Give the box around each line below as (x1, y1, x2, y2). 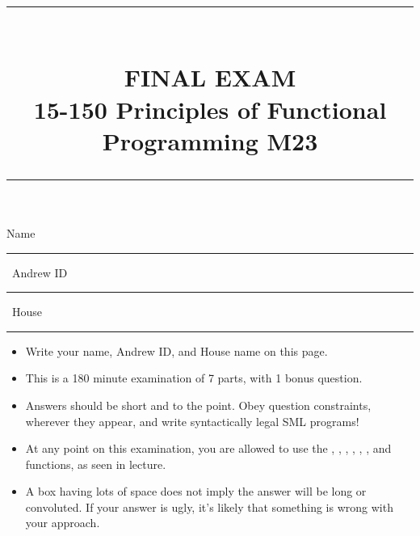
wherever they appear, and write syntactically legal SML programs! (25, 412, 359, 429)
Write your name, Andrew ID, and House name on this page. (25, 342, 328, 359)
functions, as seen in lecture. (25, 455, 166, 472)
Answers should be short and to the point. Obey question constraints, (25, 396, 372, 413)
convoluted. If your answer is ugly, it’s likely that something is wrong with (25, 498, 393, 515)
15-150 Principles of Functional (33, 92, 387, 125)
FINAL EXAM (124, 61, 296, 94)
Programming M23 (102, 124, 318, 157)
